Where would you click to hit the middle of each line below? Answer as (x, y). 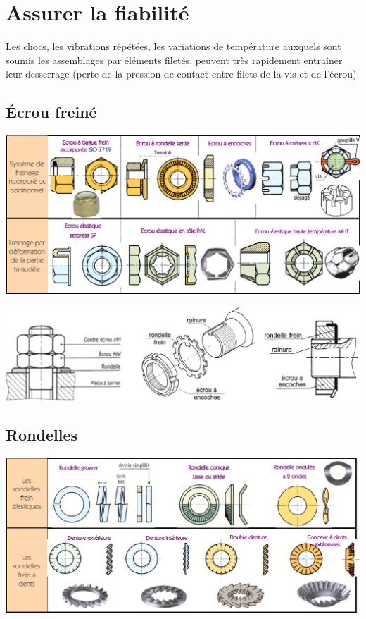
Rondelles (42, 435)
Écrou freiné (51, 112)
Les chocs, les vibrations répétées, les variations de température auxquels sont (173, 46)
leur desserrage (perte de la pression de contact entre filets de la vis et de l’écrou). (183, 74)
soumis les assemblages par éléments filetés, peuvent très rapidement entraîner (174, 60)
